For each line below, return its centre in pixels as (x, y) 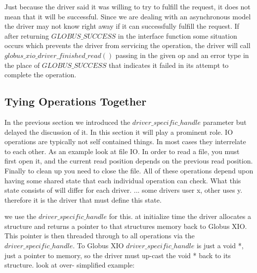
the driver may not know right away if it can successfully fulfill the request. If (122, 26)
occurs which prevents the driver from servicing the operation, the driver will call (128, 45)
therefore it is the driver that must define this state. (83, 199)
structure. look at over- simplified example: (70, 265)
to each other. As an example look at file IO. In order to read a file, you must (122, 151)
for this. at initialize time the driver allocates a (180, 216)
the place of (22, 65)
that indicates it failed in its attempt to (169, 65)
